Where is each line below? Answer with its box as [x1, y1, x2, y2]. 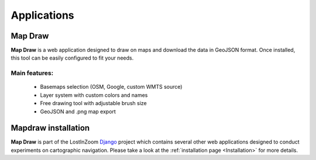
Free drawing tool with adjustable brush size [40, 100, 147, 107]
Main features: [11, 69, 54, 77]
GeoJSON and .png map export [40, 108, 116, 115]
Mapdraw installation [11, 123, 90, 133]
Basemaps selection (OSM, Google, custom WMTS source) [40, 84, 183, 91]
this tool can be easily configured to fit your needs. [11, 54, 134, 61]
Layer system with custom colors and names [40, 91, 148, 99]
